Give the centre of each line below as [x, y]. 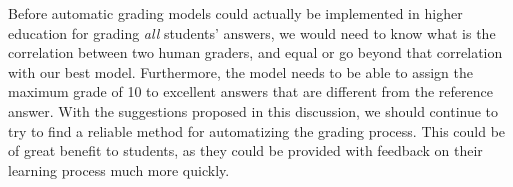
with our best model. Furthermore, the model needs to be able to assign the [240, 71]
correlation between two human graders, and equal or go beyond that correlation [255, 52]
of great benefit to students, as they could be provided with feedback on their [245, 150]
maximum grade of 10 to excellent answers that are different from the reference [250, 91]
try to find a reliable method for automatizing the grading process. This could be [257, 130]
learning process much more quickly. [119, 169]
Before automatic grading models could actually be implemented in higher [235, 13]
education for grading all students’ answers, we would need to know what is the [252, 32]
